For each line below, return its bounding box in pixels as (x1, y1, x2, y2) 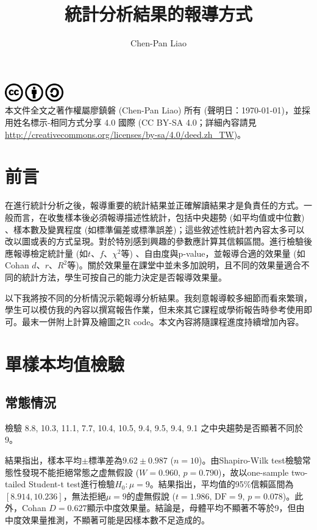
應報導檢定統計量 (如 (5, 246, 88, 259)
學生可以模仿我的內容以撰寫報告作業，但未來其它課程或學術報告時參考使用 (5, 303, 304, 316)
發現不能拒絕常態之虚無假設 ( (21, 465, 140, 478)
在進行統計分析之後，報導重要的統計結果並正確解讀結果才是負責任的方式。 (5, 199, 304, 212)
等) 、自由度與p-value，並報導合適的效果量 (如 (121, 246, 305, 259)
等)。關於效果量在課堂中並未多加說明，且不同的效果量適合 (67, 259, 301, 271)
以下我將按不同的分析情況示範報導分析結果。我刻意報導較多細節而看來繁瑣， (5, 291, 312, 304)
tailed (5, 478, 26, 490)
